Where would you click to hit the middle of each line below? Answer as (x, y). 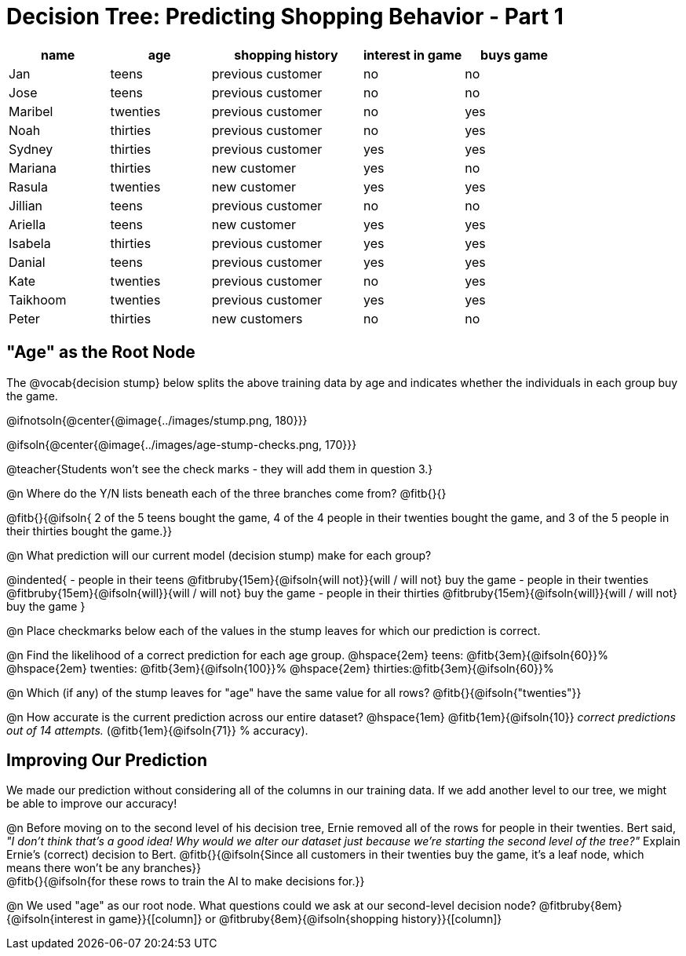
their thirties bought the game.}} (89, 531)
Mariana (33, 168)
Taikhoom (38, 299)
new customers (257, 318)
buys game (514, 55)
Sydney (31, 149)
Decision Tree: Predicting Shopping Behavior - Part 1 (285, 16)
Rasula (28, 186)
